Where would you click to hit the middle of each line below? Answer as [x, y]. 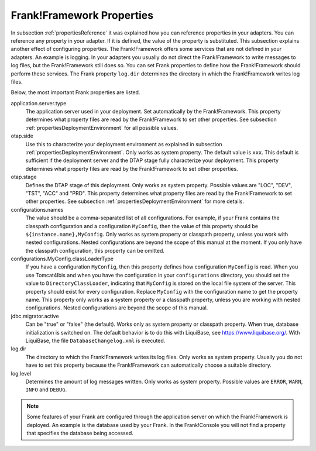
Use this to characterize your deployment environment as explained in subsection [124, 144]
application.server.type [39, 103]
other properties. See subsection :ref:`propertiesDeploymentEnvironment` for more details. [135, 201]
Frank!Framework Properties [82, 15]
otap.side [22, 136]
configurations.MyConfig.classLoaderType [62, 259]
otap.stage [24, 177]
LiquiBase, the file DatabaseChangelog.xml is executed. [95, 340]
